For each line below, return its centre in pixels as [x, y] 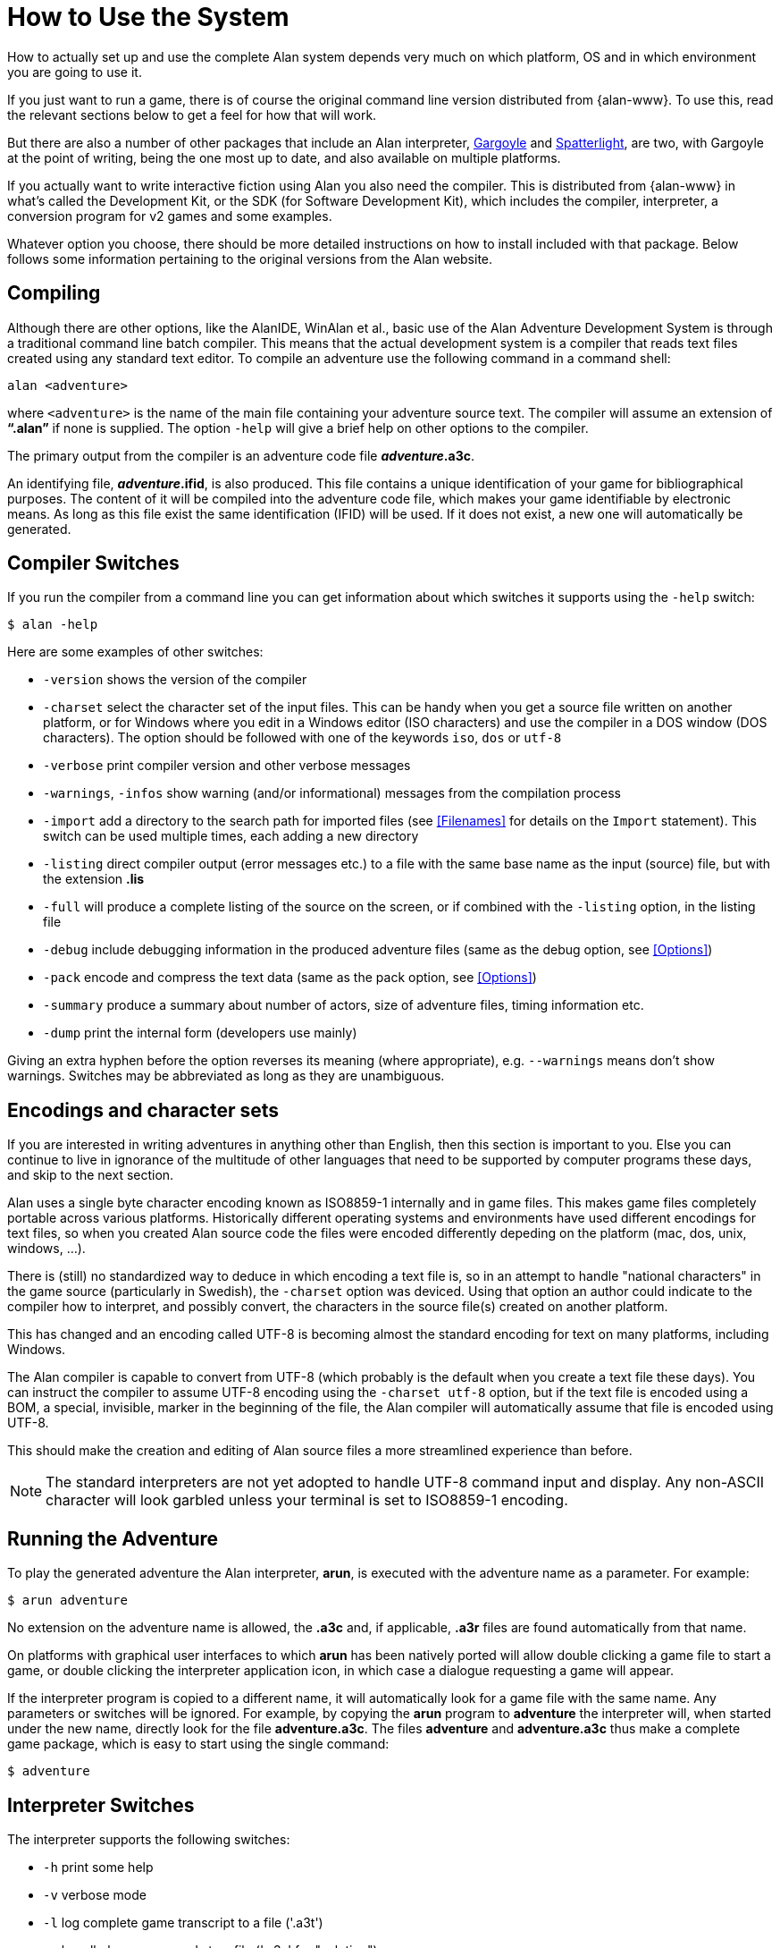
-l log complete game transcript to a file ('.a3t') [183, 1922]
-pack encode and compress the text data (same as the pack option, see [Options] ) [290, 978]
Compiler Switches [93, 563]
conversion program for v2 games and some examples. [170, 216]
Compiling [54, 293]
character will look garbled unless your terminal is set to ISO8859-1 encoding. [307, 1500]
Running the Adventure [113, 1538]
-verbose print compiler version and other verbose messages [227, 766]
